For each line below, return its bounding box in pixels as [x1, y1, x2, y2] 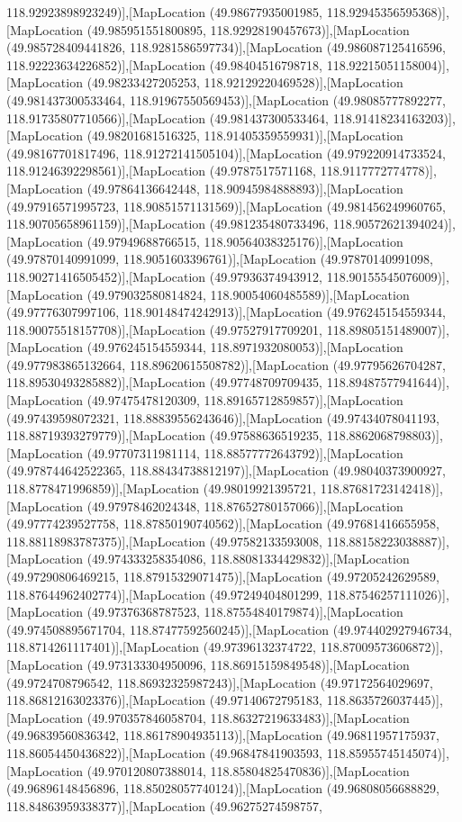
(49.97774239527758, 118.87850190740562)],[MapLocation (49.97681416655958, [6, 514, 439, 533]
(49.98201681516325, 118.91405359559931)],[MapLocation [86, 126, 403, 145]
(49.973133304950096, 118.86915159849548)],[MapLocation [86, 655, 410, 673]
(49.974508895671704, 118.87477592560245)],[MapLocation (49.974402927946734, [6, 619, 452, 638]
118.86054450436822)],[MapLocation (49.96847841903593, [6, 743, 323, 762]
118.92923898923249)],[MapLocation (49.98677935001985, [6, 3, 323, 21]
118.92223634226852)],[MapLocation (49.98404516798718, [6, 55, 323, 74]
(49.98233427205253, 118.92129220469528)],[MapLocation [86, 73, 403, 92]
